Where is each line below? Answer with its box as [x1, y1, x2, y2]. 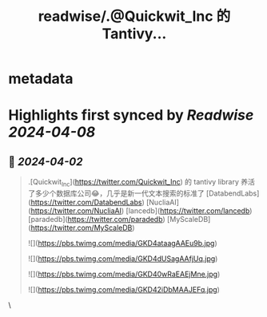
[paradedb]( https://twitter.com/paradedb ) [27, 214, 165, 224]
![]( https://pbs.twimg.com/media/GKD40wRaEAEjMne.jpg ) [27, 269, 221, 279]
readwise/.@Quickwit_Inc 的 [38, 7, 231, 26]
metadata [8, 69, 74, 88]
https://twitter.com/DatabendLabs [30, 197, 142, 207]
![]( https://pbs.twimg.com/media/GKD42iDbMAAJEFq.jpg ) [27, 284, 220, 294]
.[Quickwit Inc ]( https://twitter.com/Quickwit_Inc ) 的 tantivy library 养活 [27, 177, 256, 188]
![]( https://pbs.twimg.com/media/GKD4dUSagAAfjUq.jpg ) [27, 253, 218, 264]
